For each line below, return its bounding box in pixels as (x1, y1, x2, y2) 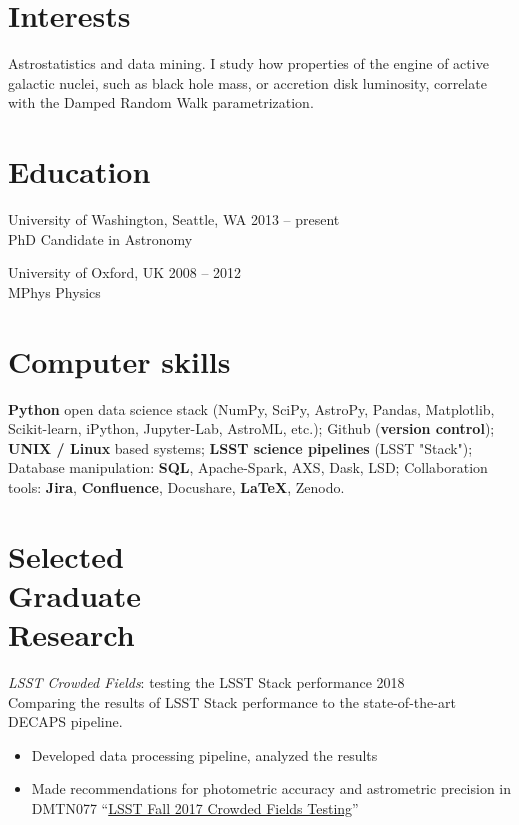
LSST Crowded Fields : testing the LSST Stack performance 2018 (8, 672, 405, 692)
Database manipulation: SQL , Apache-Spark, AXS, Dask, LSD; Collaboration (8, 457, 488, 478)
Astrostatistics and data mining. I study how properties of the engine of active (8, 53, 489, 74)
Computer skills (8, 340, 231, 381)
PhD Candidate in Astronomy (8, 228, 193, 249)
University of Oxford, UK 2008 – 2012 (8, 262, 242, 283)
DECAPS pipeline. (8, 711, 123, 732)
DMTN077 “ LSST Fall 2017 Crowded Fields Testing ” (31, 797, 359, 818)
